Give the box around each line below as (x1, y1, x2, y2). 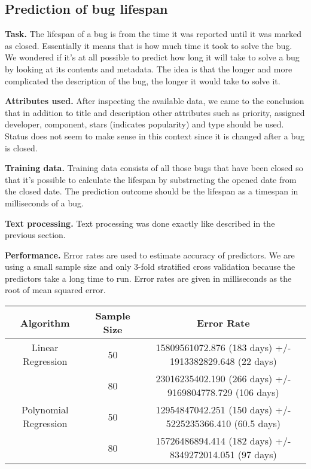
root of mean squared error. (5, 284, 106, 296)
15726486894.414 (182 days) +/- (155, 434, 291, 448)
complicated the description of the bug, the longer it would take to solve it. (5, 74, 280, 87)
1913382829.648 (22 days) (169, 354, 277, 368)
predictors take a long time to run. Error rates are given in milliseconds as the (5, 272, 292, 284)
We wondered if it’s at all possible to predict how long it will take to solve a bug (5, 51, 300, 63)
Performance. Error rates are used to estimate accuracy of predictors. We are (5, 248, 295, 261)
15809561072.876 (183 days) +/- (155, 340, 291, 355)
